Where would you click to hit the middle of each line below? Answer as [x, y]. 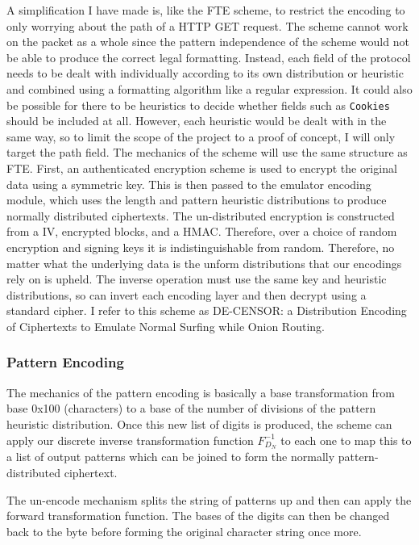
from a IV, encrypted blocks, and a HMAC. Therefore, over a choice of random [202, 231]
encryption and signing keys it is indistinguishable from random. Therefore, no [201, 247]
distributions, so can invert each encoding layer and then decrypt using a [187, 294]
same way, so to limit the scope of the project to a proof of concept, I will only [201, 136]
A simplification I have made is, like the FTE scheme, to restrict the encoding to [206, 10]
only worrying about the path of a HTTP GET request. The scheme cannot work [207, 25]
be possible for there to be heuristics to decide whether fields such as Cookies [198, 105]
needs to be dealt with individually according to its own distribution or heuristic [205, 73]
